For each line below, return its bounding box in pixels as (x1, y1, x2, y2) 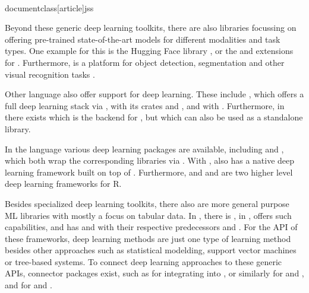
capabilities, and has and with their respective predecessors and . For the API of (5, 221, 298, 233)
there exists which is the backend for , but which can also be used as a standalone (5, 111, 303, 123)
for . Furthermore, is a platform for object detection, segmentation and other (5, 56, 285, 68)
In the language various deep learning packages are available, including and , (5, 142, 284, 155)
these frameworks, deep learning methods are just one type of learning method (5, 232, 291, 244)
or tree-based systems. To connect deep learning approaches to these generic (5, 255, 282, 267)
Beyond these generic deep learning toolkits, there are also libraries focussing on (5, 21, 297, 34)
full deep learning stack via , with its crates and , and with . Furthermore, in (5, 99, 285, 112)
